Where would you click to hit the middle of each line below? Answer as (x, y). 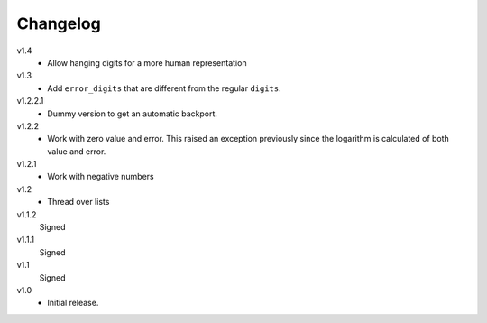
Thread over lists (78, 202)
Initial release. (73, 303)
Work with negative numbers (101, 177)
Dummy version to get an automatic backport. (133, 114)
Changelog (59, 23)
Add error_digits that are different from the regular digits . (164, 88)
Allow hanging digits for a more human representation (147, 62)
